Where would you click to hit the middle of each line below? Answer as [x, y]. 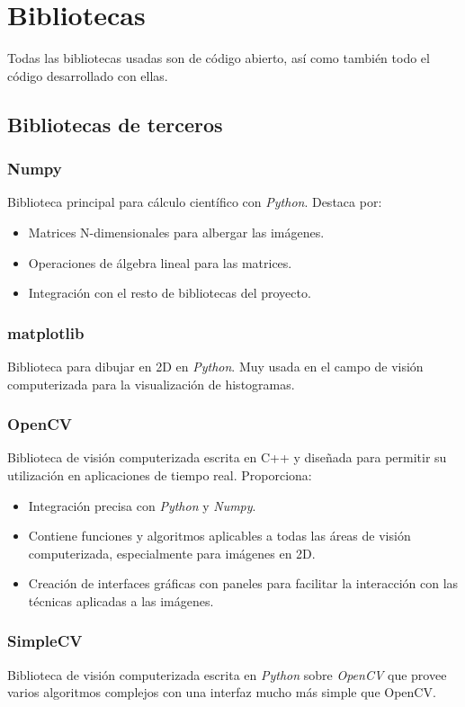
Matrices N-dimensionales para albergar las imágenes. [176, 232]
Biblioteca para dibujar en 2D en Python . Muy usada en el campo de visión [215, 366]
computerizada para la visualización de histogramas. [151, 384]
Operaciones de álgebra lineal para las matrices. [160, 262]
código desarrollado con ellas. [88, 75]
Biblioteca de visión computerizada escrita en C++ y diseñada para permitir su [227, 457]
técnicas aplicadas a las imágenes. [121, 600]
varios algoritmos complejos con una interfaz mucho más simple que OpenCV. [222, 692]
